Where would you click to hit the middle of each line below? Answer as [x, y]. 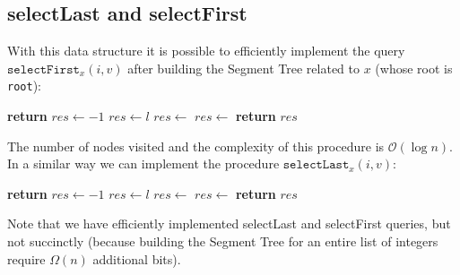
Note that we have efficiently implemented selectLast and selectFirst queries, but [229, 223]
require [26, 258]
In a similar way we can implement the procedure [143, 163]
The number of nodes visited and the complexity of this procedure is [196, 146]
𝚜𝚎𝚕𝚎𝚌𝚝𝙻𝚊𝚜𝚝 [316, 165]
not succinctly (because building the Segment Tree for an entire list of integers [223, 241]
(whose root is [414, 68]
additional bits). [137, 258]
